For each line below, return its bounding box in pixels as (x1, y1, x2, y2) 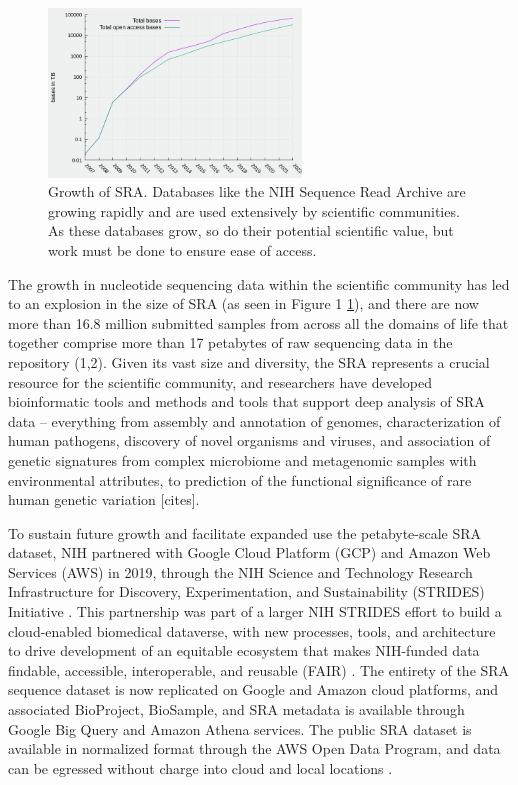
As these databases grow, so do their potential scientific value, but (48, 220, 454, 241)
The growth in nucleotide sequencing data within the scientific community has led (8, 273, 510, 294)
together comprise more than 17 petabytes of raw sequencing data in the (8, 332, 453, 353)
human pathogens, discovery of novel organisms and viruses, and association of (8, 430, 491, 451)
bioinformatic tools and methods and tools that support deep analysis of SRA (8, 391, 485, 412)
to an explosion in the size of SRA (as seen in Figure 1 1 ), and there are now (8, 293, 479, 314)
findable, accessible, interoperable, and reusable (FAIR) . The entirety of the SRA (8, 659, 510, 680)
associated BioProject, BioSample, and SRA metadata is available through (8, 699, 465, 720)
